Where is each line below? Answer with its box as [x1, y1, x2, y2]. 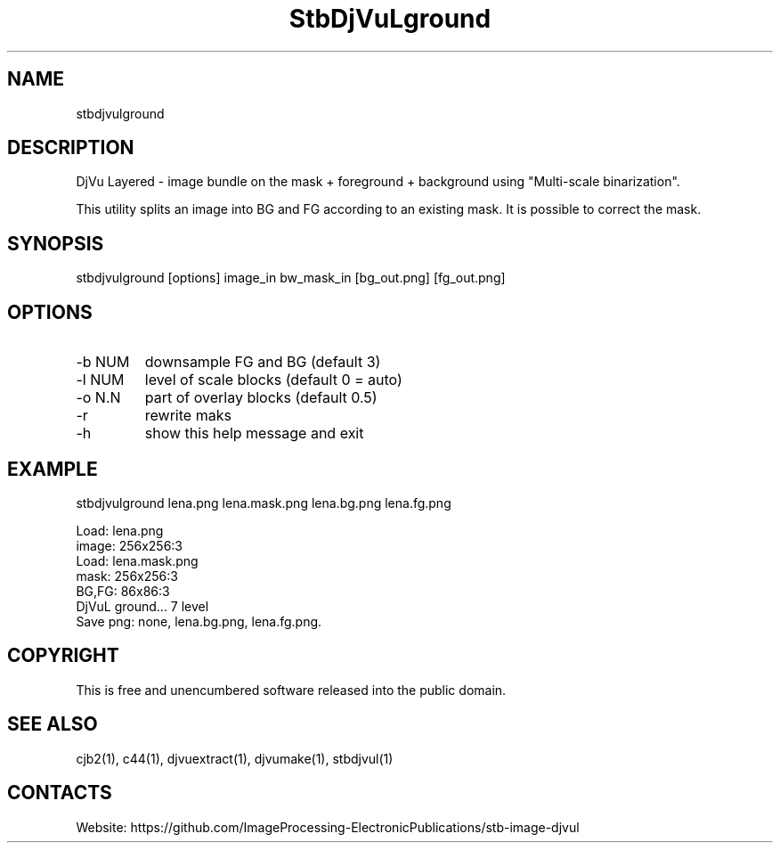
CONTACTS [7, 781, 112, 805]
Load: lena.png [76, 522, 164, 538]
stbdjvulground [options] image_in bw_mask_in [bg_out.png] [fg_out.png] [76, 270, 506, 286]
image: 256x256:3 [76, 537, 183, 553]
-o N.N [76, 388, 121, 407]
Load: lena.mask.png [76, 552, 199, 568]
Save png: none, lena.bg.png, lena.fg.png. [76, 613, 322, 629]
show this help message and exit [144, 424, 364, 443]
